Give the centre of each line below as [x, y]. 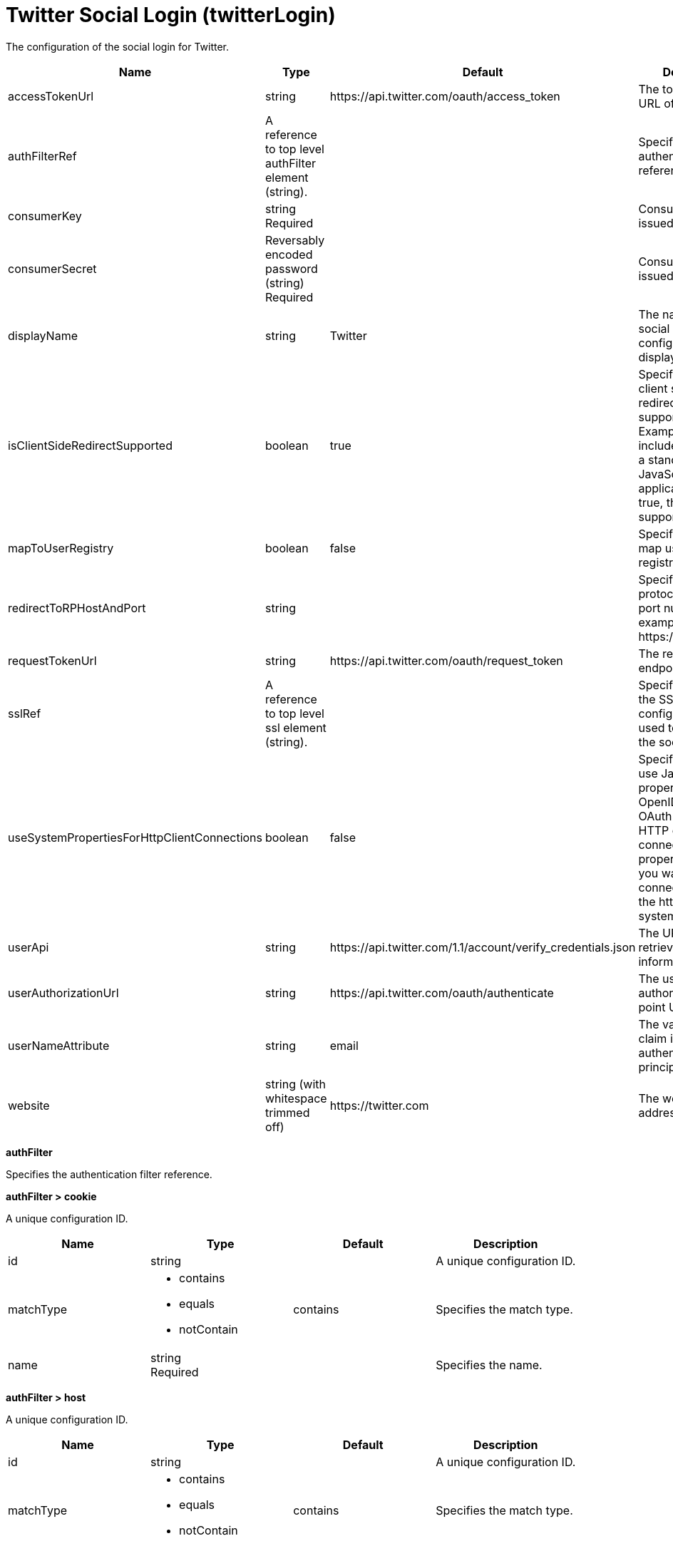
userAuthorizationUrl [63, 993]
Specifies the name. [489, 1365]
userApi [29, 947]
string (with [296, 1084]
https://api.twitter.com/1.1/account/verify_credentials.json [483, 947]
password [292, 268]
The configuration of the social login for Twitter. [118, 46]
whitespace [296, 1098]
